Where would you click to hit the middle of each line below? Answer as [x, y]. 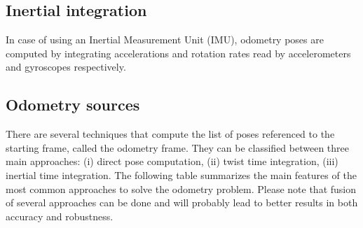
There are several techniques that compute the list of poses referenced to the [170, 134]
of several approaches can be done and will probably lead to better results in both [182, 202]
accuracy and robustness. [60, 216]
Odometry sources [73, 105]
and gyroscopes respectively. [66, 67]
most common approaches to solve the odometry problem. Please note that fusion [181, 188]
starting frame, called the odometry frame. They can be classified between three [177, 147]
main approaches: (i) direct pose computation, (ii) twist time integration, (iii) [172, 161]
